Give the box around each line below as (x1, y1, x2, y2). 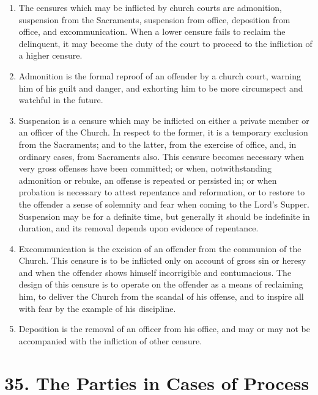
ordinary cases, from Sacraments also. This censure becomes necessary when (18, 150, 305, 162)
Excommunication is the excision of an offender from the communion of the (18, 242, 301, 255)
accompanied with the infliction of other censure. (18, 334, 202, 347)
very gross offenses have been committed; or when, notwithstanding (18, 162, 272, 175)
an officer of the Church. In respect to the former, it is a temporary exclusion (18, 126, 308, 139)
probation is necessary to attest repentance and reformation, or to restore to (18, 186, 305, 198)
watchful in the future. (18, 93, 103, 106)
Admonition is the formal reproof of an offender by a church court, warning (18, 69, 301, 82)
